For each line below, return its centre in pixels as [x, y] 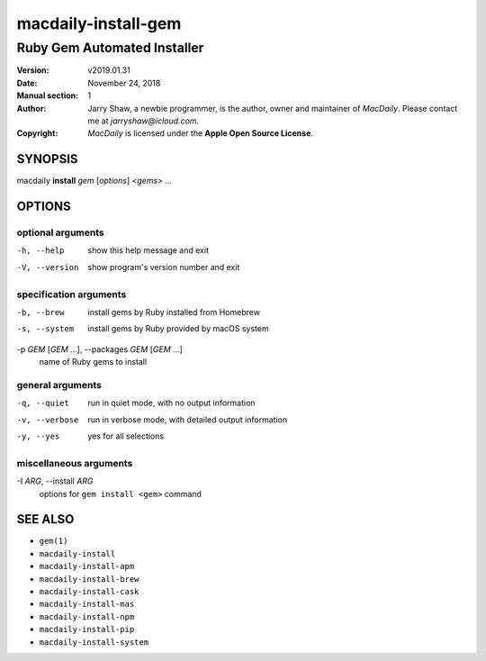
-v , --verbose [48, 420]
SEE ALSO [45, 519]
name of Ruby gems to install [93, 362]
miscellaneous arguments [75, 463]
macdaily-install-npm [87, 616]
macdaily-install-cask [89, 592]
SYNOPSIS [47, 159]
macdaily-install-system [94, 642]
